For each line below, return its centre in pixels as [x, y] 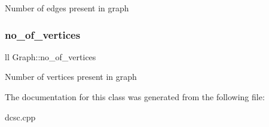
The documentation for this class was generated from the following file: [135, 97]
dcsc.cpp [20, 117]
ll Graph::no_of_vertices [51, 56]
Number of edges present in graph [67, 8]
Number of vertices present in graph [71, 77]
